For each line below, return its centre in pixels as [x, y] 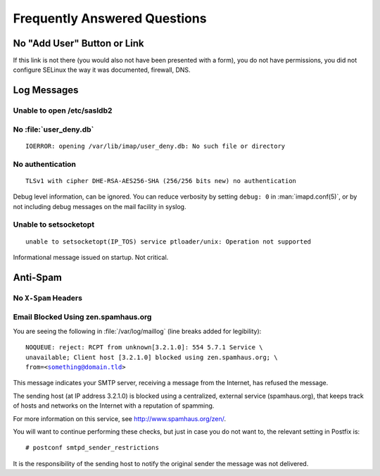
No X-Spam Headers [47, 298]
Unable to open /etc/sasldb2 [63, 111]
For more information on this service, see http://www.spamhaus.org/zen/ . [120, 418]
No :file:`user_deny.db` [53, 129]
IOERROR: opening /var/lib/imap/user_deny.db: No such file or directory [156, 146]
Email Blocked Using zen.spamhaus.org [82, 317]
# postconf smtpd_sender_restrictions [93, 448]
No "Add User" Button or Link [78, 43]
